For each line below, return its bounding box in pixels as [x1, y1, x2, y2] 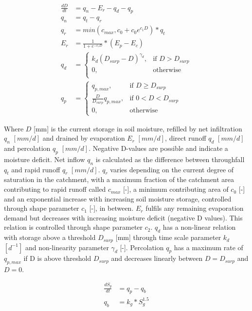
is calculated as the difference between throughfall [95, 154, 245, 164]
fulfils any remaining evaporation [145, 203, 244, 213]
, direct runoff [165, 133, 206, 143]
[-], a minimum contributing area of [123, 184, 229, 194]
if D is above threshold [23, 253, 91, 263]
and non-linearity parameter [25, 242, 109, 252]
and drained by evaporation [42, 133, 125, 143]
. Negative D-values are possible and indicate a [89, 143, 228, 153]
